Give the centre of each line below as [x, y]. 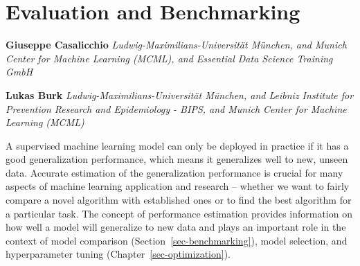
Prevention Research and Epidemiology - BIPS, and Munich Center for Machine [176, 108]
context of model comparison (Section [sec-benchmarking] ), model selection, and [177, 240]
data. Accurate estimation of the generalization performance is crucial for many [174, 172]
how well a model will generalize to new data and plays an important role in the [176, 227]
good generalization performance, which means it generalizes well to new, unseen [177, 159]
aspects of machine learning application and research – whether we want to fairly [178, 186]
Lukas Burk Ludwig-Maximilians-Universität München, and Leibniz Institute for [180, 95]
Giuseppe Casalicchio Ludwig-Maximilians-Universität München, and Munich [176, 45]
